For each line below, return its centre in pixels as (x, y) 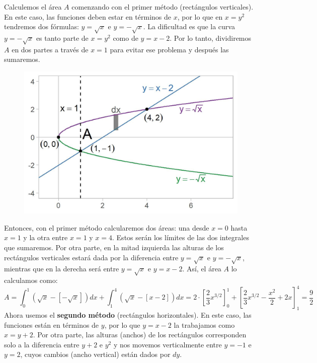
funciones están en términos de (52, 324)
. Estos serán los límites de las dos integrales (181, 237)
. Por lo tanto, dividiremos (211, 38)
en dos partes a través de (50, 49)
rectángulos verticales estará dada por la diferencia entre (91, 257)
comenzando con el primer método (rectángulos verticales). (163, 7)
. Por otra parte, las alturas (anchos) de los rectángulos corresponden (140, 335)
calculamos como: (31, 280)
